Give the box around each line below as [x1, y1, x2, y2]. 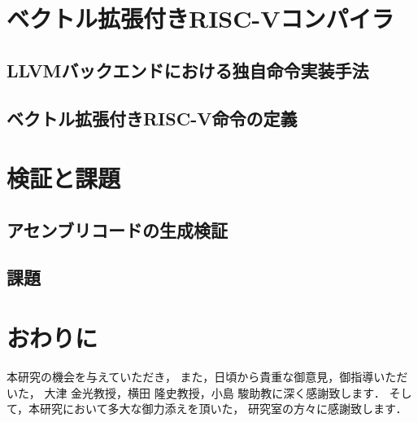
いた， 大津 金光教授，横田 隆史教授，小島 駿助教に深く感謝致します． [7, 384, 385, 401]
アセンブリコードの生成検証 [7, 217, 228, 242]
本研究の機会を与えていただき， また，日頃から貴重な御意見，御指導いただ [7, 368, 408, 385]
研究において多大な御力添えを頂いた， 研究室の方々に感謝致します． [40, 400, 407, 417]
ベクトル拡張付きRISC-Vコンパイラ [7, 2, 394, 35]
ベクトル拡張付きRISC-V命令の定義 [7, 105, 298, 130]
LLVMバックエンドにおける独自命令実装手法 [7, 57, 369, 82]
